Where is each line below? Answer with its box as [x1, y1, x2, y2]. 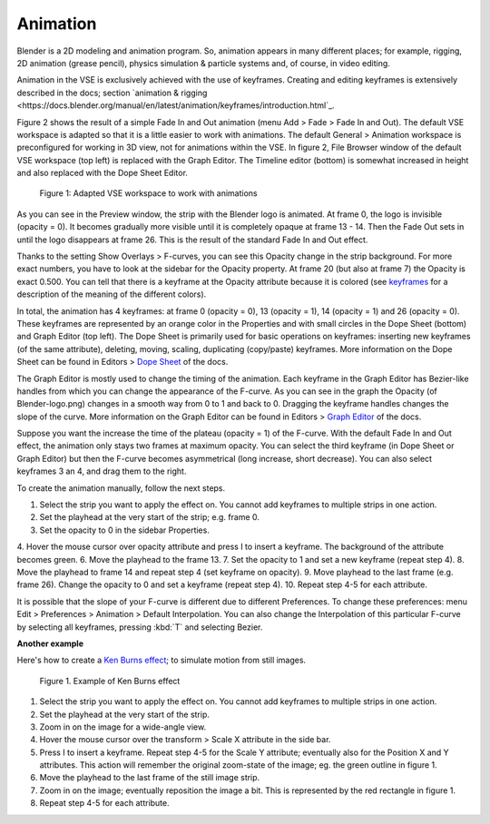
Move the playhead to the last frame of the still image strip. [39, 772, 260, 783]
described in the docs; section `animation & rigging [16, 87, 208, 98]
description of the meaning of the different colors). [16, 289, 207, 299]
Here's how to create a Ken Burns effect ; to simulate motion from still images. [16, 654, 307, 666]
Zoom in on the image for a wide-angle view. [39, 721, 207, 732]
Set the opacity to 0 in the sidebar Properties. [39, 525, 211, 535]
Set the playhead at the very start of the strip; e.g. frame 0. [39, 512, 260, 523]
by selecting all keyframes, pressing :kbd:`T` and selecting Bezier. [16, 622, 263, 633]
